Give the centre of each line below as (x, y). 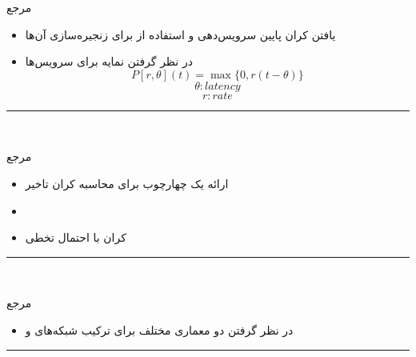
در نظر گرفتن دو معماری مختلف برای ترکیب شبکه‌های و (159, 329)
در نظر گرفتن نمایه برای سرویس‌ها (109, 61)
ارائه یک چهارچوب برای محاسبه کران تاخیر (127, 183)
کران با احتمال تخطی (76, 237)
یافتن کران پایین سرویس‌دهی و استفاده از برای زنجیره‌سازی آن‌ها (180, 34)
